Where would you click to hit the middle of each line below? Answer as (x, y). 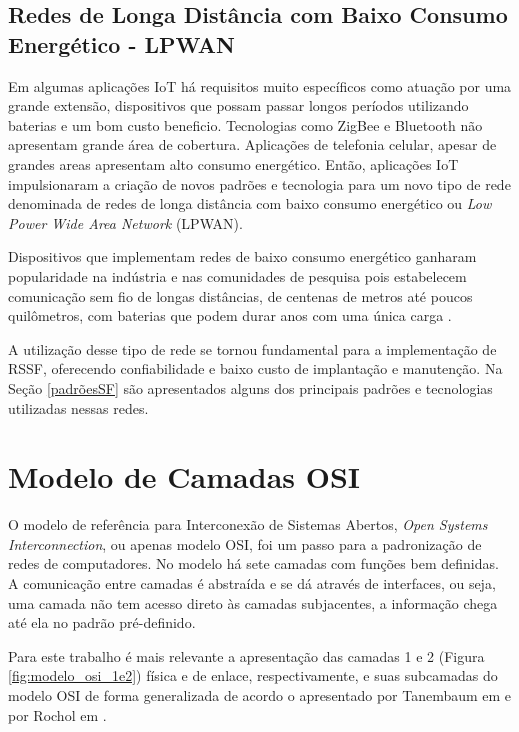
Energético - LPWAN (121, 43)
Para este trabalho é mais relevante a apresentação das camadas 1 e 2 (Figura (246, 655)
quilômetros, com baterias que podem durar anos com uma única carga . (230, 315)
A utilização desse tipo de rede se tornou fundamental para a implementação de (252, 348)
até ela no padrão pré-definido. (102, 622)
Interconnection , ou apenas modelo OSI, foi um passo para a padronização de (245, 543)
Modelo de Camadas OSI (184, 476)
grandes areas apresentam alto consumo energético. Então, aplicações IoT (233, 163)
